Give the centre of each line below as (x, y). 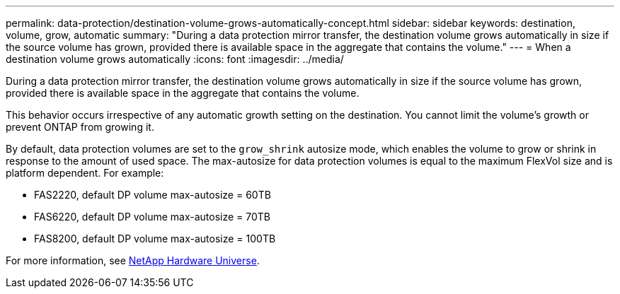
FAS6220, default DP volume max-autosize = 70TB (153, 217)
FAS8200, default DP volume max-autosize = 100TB (155, 239)
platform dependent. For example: (85, 173)
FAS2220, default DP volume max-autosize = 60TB (153, 195)
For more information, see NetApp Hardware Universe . (133, 260)
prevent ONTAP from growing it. (80, 127)
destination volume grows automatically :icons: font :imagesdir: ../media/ (175, 59)
